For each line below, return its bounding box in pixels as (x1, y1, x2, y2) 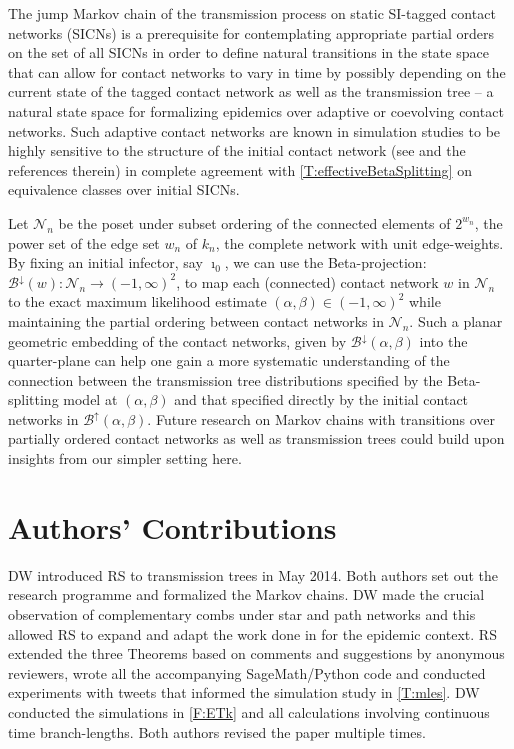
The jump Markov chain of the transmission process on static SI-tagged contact (8, 3, 496, 23)
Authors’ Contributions (8, 506, 337, 547)
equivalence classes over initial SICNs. (8, 179, 240, 200)
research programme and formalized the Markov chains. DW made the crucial (8, 584, 485, 605)
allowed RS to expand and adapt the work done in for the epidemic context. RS (8, 623, 497, 644)
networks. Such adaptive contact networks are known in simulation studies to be (8, 120, 501, 141)
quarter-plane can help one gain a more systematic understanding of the (8, 350, 450, 371)
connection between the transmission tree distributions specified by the (8, 369, 443, 390)
